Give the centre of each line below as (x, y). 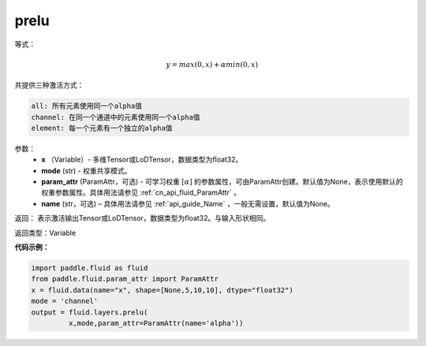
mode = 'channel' (65, 301)
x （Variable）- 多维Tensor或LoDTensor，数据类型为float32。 (142, 160)
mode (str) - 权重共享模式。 (86, 170)
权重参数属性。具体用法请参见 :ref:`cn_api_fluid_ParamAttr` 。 (141, 192)
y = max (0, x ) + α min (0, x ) (212, 64)
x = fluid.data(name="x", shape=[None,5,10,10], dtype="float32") (162, 290)
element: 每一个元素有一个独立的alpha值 (102, 128)
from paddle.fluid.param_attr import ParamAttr (125, 279)
